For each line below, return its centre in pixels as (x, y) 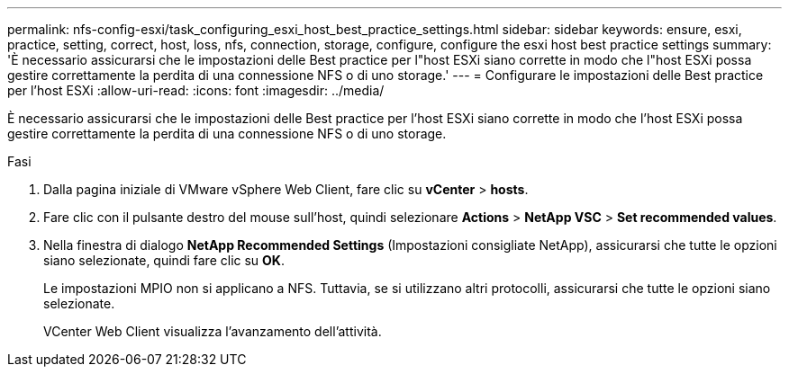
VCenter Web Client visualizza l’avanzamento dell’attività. (213, 331)
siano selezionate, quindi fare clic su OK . (164, 260)
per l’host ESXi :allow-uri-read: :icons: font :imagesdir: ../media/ (196, 90)
